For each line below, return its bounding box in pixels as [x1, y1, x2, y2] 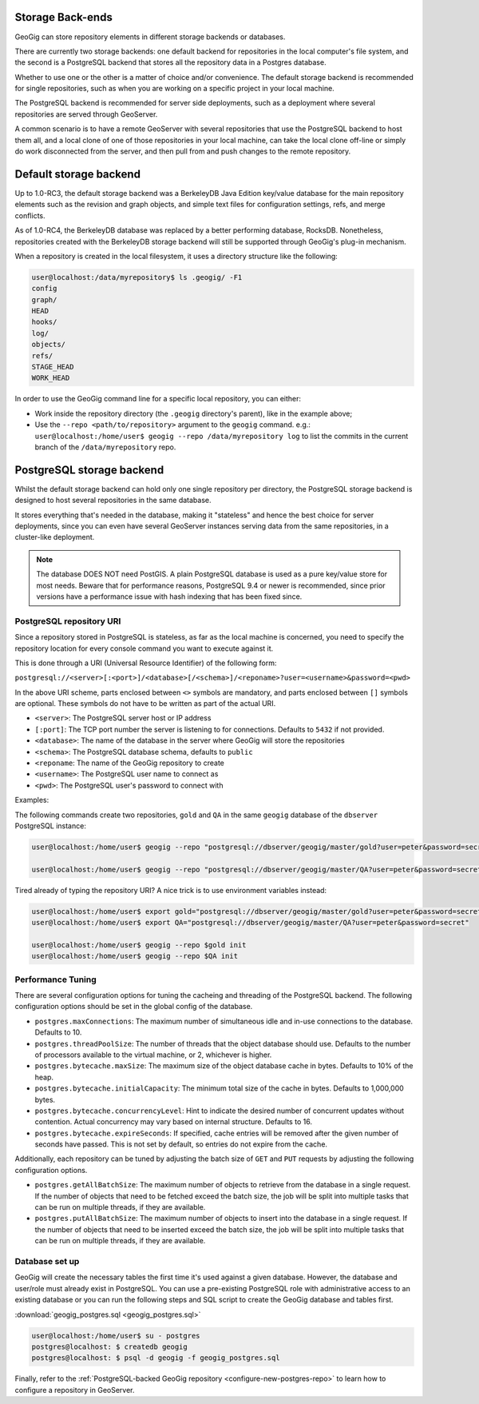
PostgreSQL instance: [14, 820, 87, 831]
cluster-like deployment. [14, 532, 95, 542]
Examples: [14, 796, 49, 805]
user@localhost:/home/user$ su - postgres [31, 1331, 200, 1340]
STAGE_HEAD [31, 362, 74, 371]
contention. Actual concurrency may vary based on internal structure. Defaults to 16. [34, 1117, 313, 1127]
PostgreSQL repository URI [14, 616, 121, 627]
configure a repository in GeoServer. [14, 1385, 135, 1394]
